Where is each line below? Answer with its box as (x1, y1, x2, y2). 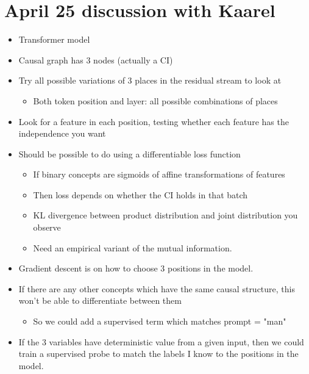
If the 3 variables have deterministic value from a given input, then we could (18, 335, 304, 348)
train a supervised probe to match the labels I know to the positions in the (18, 347, 299, 360)
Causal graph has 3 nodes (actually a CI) (18, 53, 173, 66)
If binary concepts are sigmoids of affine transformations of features (33, 168, 285, 181)
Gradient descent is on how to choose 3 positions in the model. (18, 262, 254, 275)
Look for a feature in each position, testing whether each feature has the (18, 115, 289, 128)
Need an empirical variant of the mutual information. (33, 241, 232, 254)
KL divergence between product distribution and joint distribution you (33, 209, 298, 221)
